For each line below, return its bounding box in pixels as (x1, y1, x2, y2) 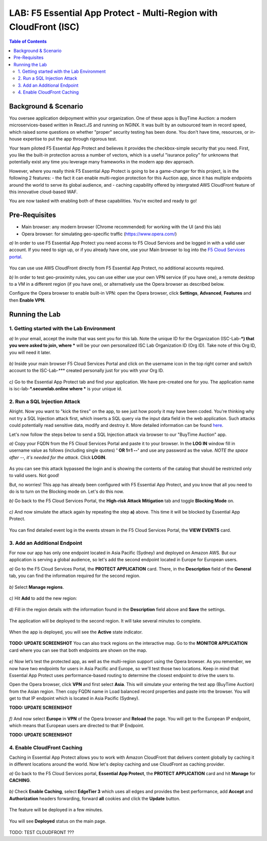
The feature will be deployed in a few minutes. (9, 807, 103, 813)
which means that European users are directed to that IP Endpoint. (9, 723, 144, 729)
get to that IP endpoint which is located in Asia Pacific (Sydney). (9, 695, 139, 701)
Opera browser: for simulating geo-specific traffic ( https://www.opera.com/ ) (21, 231, 177, 237)
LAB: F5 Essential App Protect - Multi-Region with (9, 7, 218, 18)
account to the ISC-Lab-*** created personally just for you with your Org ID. (9, 368, 164, 373)
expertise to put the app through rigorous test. (23, 136, 117, 142)
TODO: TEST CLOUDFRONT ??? (9, 830, 74, 836)
